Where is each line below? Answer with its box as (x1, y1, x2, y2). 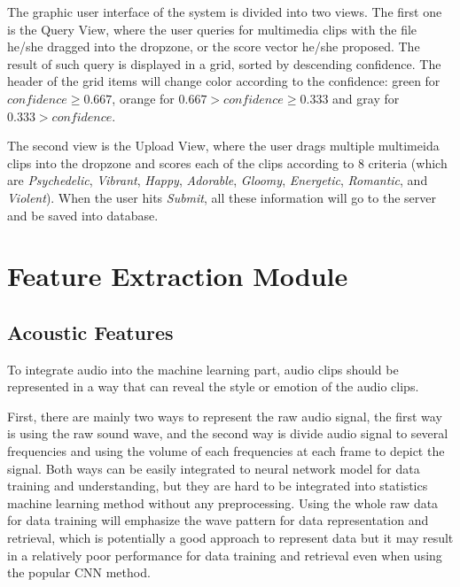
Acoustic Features (7, 318, 174, 345)
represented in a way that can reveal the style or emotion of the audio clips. (7, 377, 419, 396)
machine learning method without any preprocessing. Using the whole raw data (7, 493, 439, 512)
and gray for (332, 89, 400, 107)
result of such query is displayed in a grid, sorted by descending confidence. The (7, 54, 441, 73)
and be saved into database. (7, 205, 159, 224)
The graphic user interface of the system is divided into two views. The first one (7, 3, 442, 20)
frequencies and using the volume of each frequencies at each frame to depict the (7, 442, 445, 460)
